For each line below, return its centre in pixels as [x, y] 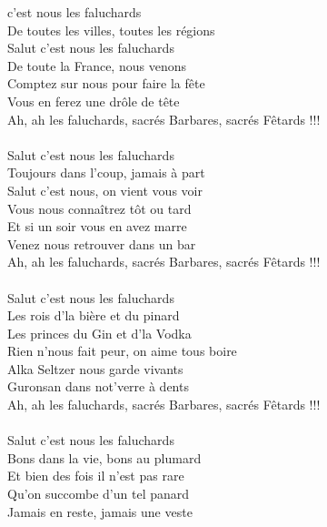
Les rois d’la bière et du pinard [94, 315]
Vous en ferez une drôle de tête [94, 101]
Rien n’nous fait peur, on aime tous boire [122, 351]
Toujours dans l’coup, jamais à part [106, 172]
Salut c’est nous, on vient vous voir [105, 190]
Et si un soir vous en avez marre [97, 226]
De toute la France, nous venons [97, 65]
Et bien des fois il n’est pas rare [96, 476]
